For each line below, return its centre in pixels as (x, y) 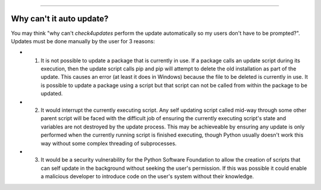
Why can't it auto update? (60, 19)
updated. (52, 94)
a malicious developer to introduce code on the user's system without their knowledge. (147, 176)
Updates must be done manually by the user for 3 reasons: (83, 41)
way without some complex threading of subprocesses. (109, 143)
